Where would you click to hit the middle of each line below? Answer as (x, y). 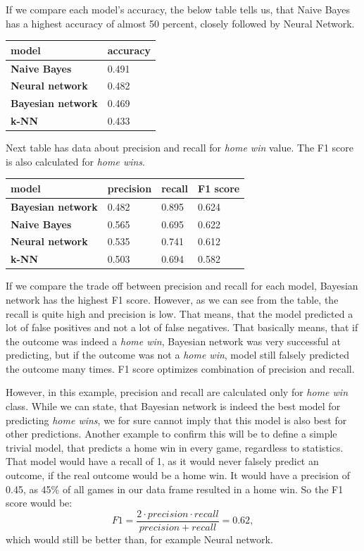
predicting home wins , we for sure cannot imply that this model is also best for (176, 420)
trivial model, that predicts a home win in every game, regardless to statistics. (175, 447)
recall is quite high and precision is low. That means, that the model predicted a (180, 313)
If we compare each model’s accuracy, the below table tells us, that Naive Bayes (178, 9)
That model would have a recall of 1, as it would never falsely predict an (162, 461)
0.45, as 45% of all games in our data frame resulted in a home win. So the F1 (175, 489)
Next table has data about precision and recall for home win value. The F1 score (180, 148)
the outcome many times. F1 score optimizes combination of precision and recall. (180, 368)
